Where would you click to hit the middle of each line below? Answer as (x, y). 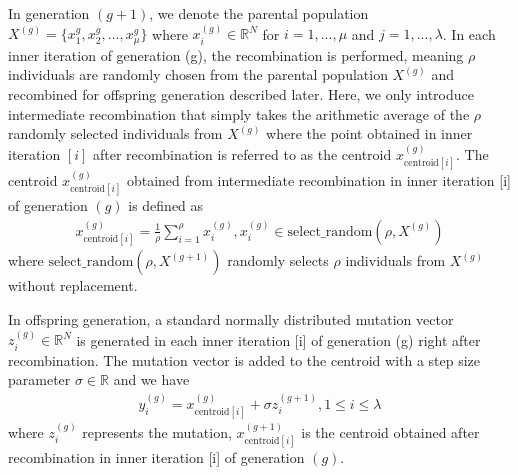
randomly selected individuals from (115, 133)
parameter (39, 379)
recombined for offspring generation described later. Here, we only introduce (241, 94)
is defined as (166, 205)
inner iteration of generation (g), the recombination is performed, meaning (236, 54)
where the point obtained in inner (369, 133)
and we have (151, 379)
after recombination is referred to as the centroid (242, 153)
